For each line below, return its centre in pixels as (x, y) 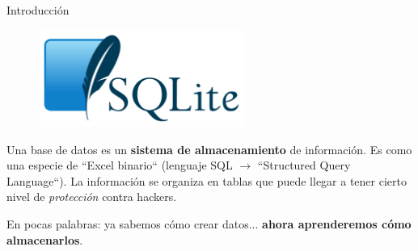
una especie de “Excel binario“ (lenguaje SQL (120, 165)
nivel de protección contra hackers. (92, 197)
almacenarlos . (45, 239)
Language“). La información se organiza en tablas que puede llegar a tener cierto (207, 180)
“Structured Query (304, 165)
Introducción (38, 10)
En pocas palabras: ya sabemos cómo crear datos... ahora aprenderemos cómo (209, 224)
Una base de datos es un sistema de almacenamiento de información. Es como (209, 149)
